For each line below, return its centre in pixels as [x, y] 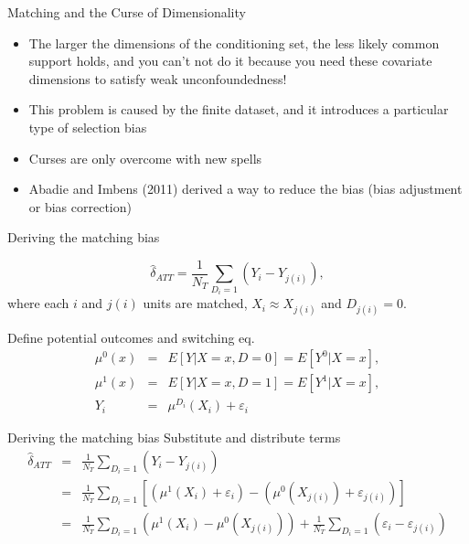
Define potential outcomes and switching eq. [131, 337]
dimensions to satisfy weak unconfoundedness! [158, 78]
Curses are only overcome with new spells [145, 158]
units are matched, [195, 303]
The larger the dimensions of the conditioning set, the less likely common [234, 43]
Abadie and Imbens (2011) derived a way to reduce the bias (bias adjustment [245, 189]
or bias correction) [80, 206]
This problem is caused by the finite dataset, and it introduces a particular [239, 109]
